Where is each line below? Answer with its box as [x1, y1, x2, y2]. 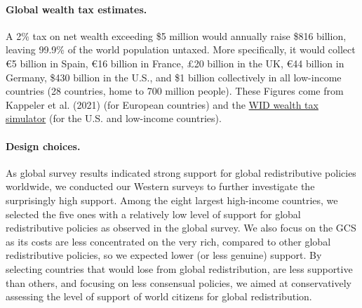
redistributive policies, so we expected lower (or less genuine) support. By [6, 248, 322, 262]
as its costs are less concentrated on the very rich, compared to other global [6, 234, 331, 248]
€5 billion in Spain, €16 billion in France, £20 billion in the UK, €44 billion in [6, 55, 344, 70]
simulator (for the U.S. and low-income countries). [6, 111, 222, 126]
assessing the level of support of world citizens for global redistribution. [6, 289, 312, 304]
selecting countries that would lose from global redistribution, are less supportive [6, 261, 353, 276]
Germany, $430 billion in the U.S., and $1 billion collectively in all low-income [6, 69, 342, 84]
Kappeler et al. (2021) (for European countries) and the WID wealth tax [6, 97, 319, 112]
